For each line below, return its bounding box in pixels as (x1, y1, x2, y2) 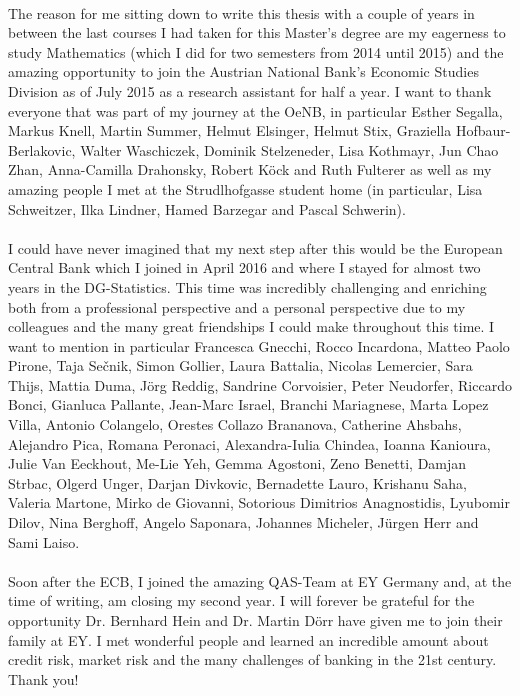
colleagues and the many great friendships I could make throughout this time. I (8, 316, 495, 337)
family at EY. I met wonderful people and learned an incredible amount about (8, 629, 489, 650)
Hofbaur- (455, 120, 511, 141)
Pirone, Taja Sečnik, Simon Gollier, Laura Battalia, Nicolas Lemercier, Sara (8, 355, 473, 376)
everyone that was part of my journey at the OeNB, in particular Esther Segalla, (8, 100, 503, 121)
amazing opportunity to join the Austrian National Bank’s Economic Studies (8, 61, 479, 82)
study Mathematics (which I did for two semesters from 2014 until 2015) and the (8, 41, 504, 62)
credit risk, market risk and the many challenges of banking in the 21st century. (8, 649, 497, 670)
